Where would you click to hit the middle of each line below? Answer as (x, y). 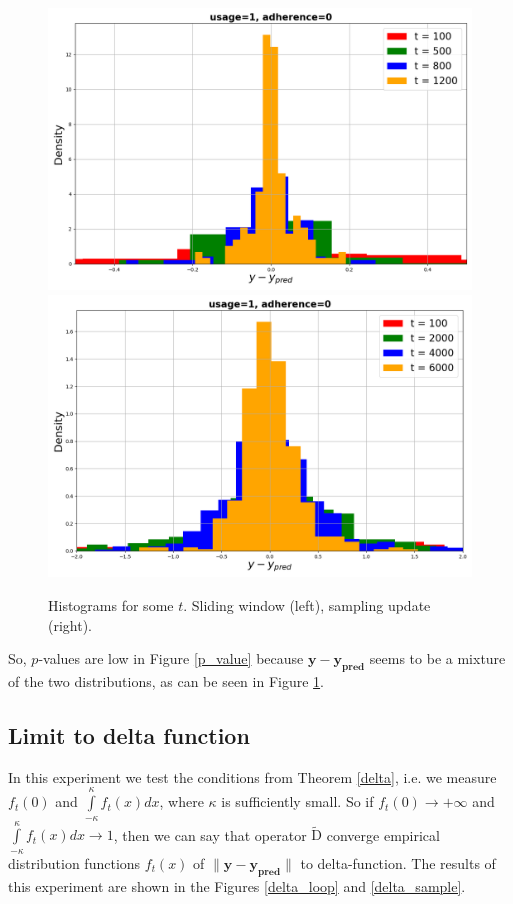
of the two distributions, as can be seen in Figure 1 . (166, 680)
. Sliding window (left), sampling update (307, 604)
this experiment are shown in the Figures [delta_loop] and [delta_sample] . (237, 885)
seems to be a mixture (437, 658)
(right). (70, 624)
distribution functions (74, 862)
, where (181, 801)
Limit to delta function (129, 734)
